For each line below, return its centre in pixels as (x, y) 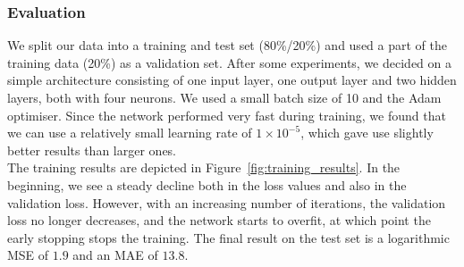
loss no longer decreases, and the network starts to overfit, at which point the (219, 220)
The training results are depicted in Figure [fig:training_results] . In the (204, 167)
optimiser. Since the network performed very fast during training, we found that (227, 115)
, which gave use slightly (367, 133)
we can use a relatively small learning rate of (130, 133)
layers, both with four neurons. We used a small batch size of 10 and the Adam (224, 97)
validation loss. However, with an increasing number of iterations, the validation (227, 202)
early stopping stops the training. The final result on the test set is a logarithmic (228, 237)
